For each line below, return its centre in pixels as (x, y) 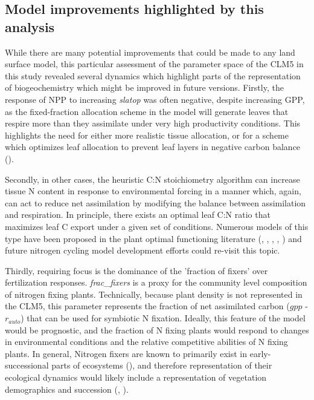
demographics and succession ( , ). (67, 389)
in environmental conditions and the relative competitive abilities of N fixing (146, 342)
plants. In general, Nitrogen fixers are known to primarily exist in (126, 353)
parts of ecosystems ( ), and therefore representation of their (162, 365)
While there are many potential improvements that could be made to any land (150, 52)
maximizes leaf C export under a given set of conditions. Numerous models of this (157, 226)
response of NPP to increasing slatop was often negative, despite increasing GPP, (155, 99)
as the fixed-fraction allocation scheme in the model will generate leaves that (147, 111)
